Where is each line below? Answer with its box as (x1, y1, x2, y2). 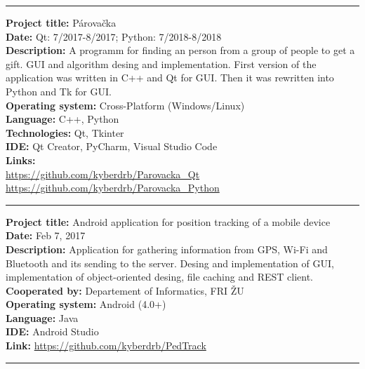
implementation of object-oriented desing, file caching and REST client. (6, 269, 314, 284)
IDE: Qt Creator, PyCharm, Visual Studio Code (6, 139, 218, 154)
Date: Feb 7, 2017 (6, 228, 86, 243)
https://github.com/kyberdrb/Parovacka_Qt (6, 166, 200, 181)
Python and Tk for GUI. (6, 83, 112, 98)
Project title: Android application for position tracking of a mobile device (6, 214, 331, 229)
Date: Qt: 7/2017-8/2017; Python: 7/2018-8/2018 (6, 29, 222, 43)
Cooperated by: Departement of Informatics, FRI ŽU (6, 283, 244, 297)
